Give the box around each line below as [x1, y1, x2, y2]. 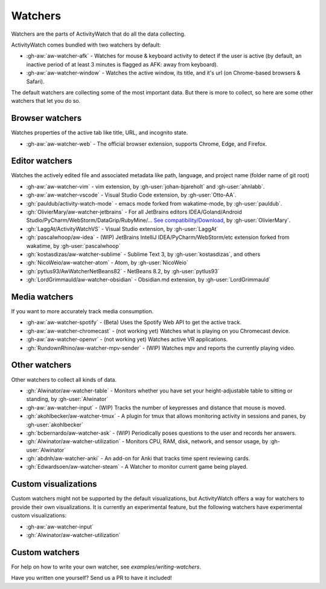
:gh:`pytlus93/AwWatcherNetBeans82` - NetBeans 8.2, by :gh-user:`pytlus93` [26, 267, 220, 275]
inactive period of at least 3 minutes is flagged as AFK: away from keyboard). [26, 60, 219, 68]
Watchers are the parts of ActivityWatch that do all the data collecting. [11, 30, 186, 37]
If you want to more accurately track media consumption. [11, 308, 154, 315]
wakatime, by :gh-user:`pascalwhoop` [26, 242, 121, 249]
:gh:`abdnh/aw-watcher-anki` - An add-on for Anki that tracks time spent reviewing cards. [26, 455, 251, 462]
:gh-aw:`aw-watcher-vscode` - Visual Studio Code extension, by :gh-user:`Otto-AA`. [26, 191, 237, 199]
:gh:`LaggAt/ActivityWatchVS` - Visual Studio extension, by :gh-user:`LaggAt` [26, 225, 219, 232]
